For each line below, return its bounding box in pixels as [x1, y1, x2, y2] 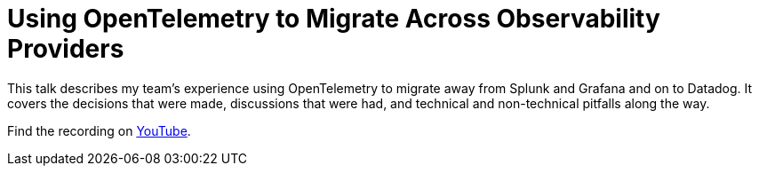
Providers [7, 34, 124, 64]
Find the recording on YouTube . [7, 122, 191, 138]
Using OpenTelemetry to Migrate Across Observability [7, 4, 660, 34]
